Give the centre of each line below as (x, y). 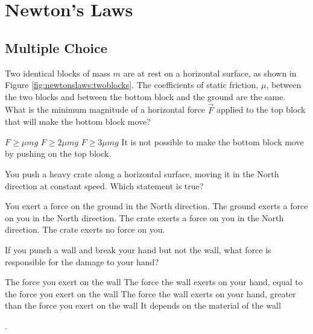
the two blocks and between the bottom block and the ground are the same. (145, 96)
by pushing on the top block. (58, 153)
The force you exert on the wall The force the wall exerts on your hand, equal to (154, 282)
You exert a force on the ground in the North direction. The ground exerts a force (156, 206)
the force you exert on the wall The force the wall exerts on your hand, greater (150, 293)
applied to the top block (261, 109)
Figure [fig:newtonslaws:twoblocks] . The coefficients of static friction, (132, 85)
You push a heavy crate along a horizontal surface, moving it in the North (142, 173)
